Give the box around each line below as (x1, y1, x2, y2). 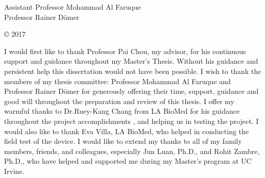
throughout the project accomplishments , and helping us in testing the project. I (4, 115, 259, 126)
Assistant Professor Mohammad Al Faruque (4, 2, 141, 12)
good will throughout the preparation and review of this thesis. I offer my (4, 95, 234, 106)
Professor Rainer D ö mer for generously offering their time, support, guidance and (4, 86, 259, 96)
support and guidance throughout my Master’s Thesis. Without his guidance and (4, 56, 258, 66)
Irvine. (4, 165, 25, 176)
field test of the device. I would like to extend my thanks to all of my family (4, 136, 242, 146)
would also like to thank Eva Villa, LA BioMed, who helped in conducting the (4, 125, 249, 136)
